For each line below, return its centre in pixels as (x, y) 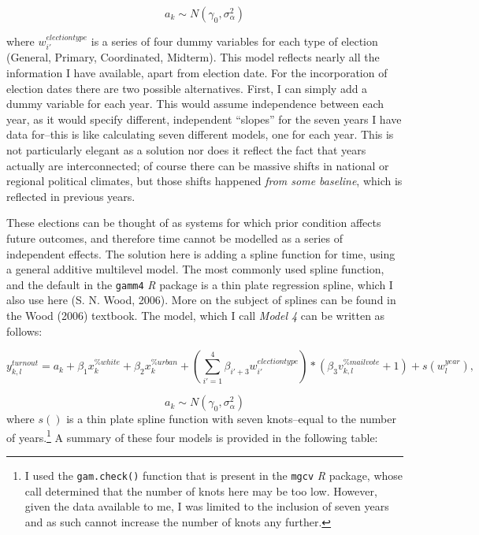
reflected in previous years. (71, 196)
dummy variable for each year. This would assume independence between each (195, 104)
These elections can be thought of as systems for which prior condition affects (194, 223)
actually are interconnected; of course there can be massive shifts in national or (198, 165)
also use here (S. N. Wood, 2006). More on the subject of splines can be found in (201, 300)
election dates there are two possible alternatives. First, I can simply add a (187, 88)
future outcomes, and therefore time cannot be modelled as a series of (175, 238)
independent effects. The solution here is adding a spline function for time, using (201, 253)
